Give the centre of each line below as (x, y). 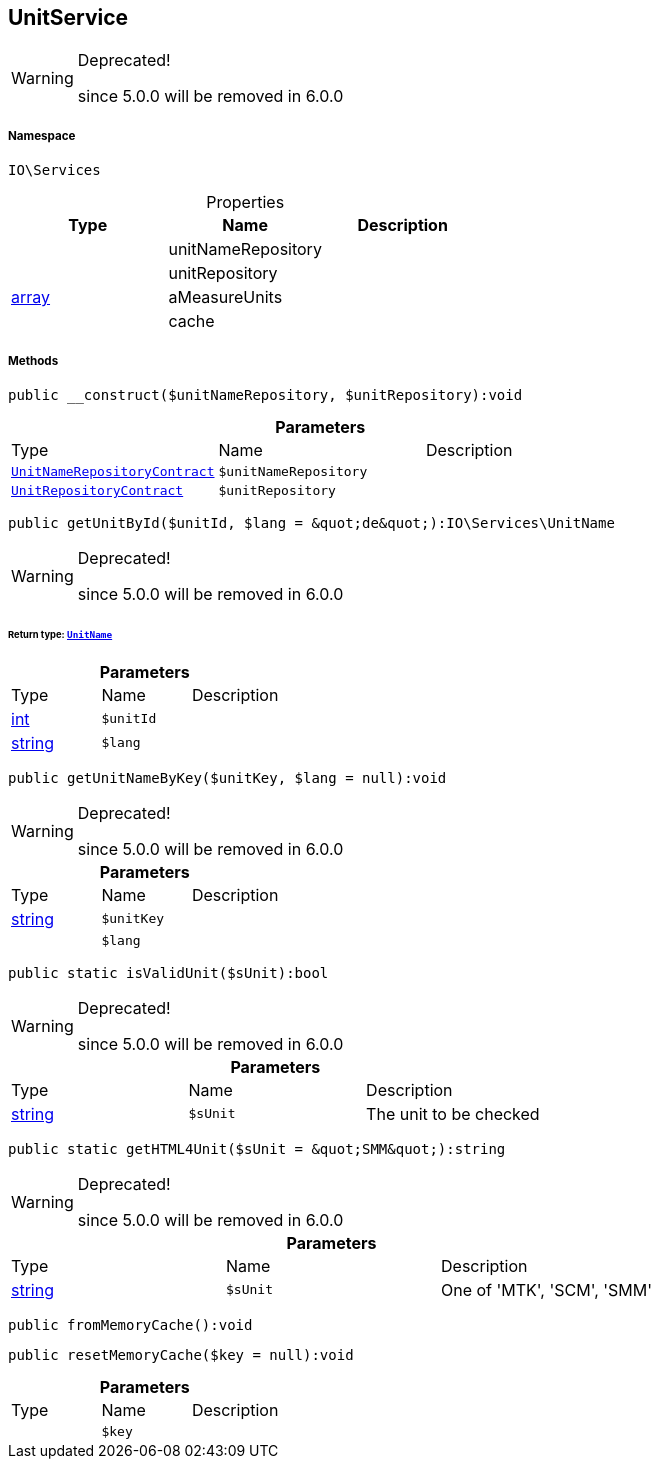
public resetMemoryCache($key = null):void (181, 1354)
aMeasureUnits (225, 297)
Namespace (42, 135)
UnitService (68, 17)
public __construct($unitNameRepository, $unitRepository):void (265, 394)
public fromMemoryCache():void (130, 1324)
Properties (245, 202)
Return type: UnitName (60, 634)
